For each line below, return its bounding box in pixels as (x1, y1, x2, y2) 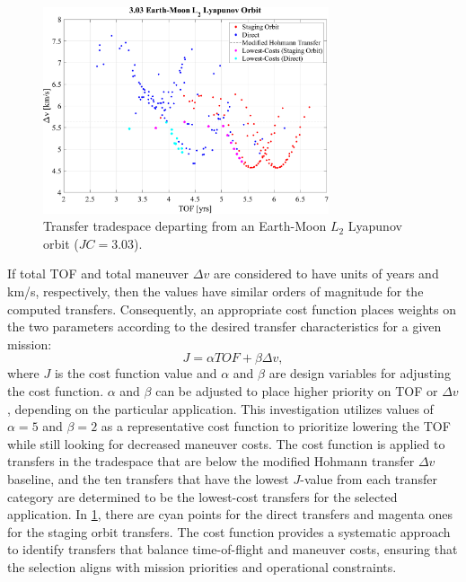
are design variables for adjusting (268, 364, 451, 383)
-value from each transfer (300, 470, 437, 489)
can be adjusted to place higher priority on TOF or (155, 382, 438, 401)
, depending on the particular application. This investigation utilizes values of (7, 399, 434, 418)
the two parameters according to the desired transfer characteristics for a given (7, 317, 442, 336)
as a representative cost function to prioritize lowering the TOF (101, 417, 451, 436)
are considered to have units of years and (213, 264, 439, 283)
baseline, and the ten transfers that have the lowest (7, 470, 289, 489)
